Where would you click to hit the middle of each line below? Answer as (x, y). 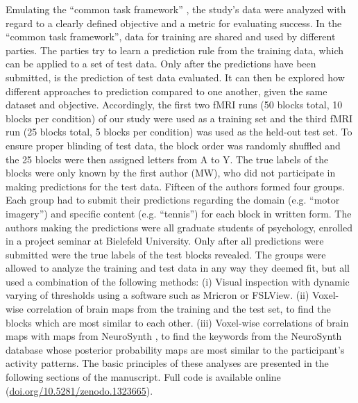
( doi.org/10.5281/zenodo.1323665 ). (79, 390)
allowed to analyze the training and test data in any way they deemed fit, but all (178, 268)
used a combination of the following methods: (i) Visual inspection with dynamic (178, 281)
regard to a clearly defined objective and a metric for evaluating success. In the (174, 23)
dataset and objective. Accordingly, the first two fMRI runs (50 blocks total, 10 (174, 105)
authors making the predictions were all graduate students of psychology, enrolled (179, 227)
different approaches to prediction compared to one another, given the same (167, 91)
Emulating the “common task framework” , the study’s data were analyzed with (176, 9)
